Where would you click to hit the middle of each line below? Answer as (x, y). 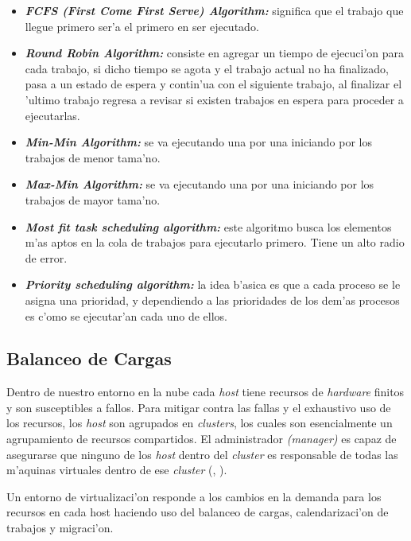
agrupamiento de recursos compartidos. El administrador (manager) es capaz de (202, 439)
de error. (46, 257)
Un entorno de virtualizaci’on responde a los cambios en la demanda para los (194, 496)
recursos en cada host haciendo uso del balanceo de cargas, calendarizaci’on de (198, 512)
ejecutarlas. (52, 115)
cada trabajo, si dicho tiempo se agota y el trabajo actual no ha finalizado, (207, 68)
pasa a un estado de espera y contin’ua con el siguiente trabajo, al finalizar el (213, 84)
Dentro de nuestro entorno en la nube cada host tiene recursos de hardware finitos (205, 392)
